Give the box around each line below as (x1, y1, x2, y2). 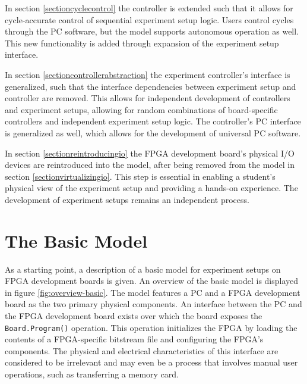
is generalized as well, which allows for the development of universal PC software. (5, 126, 301, 139)
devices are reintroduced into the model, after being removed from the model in (5, 158, 295, 171)
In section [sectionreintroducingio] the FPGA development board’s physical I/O (5, 146, 295, 159)
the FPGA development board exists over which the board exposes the (5, 310, 262, 321)
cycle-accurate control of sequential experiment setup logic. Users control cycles (5, 13, 294, 26)
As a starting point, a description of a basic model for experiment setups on (5, 263, 281, 275)
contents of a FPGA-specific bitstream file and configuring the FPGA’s (5, 333, 264, 345)
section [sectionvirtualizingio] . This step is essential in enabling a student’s (5, 170, 276, 182)
